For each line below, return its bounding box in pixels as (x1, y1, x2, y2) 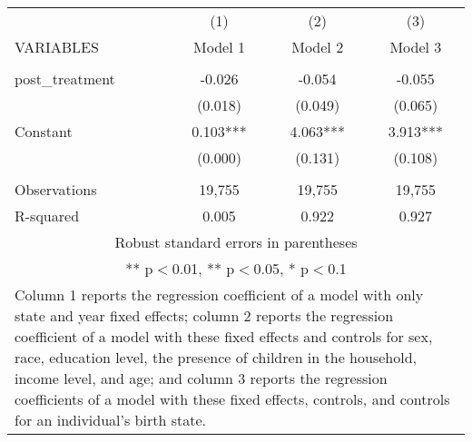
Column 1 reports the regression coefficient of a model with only (15, 284, 424, 305)
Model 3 (389, 36, 442, 57)
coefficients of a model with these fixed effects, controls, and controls (15, 388, 450, 409)
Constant (15, 121, 73, 142)
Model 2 (291, 36, 344, 57)
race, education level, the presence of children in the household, (15, 347, 417, 368)
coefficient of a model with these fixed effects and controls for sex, (15, 326, 433, 347)
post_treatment (15, 68, 115, 89)
